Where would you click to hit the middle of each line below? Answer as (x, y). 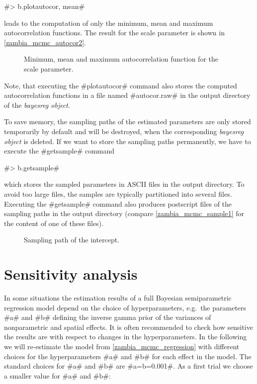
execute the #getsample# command (59, 151)
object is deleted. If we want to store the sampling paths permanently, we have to (128, 141)
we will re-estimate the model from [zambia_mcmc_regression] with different (122, 346)
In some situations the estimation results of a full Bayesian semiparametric (118, 298)
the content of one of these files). (54, 223)
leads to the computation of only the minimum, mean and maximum (109, 23)
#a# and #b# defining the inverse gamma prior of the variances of (108, 317)
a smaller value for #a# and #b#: (57, 375)
